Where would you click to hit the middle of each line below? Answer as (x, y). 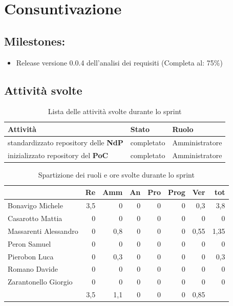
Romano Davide (33, 269)
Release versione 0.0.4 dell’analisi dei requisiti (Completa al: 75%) (119, 62)
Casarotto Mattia (35, 218)
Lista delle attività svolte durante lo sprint (115, 111)
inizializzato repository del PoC (58, 155)
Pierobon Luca (31, 256)
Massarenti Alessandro (43, 231)
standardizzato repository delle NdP (66, 142)
